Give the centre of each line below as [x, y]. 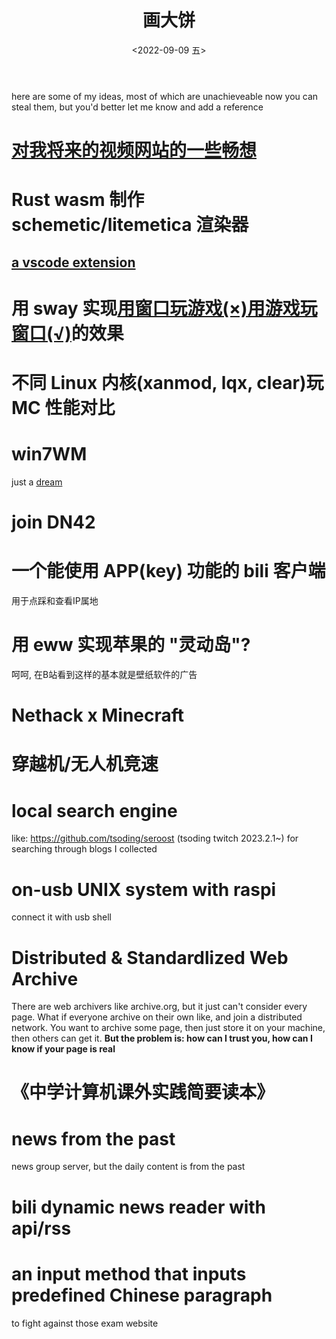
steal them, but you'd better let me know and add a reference [137, 107]
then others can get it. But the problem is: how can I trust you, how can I [162, 1038]
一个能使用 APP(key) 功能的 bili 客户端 [168, 571]
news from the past [93, 1138]
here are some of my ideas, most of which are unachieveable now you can [165, 96]
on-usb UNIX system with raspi [144, 889]
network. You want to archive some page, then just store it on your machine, [168, 1028]
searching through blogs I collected [84, 849]
